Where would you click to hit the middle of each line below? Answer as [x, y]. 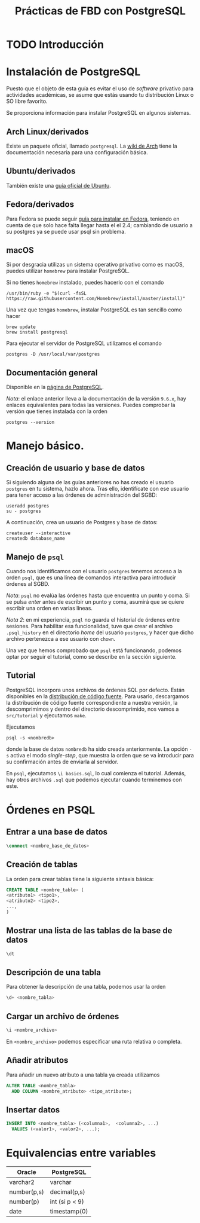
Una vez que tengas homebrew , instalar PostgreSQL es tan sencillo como [94, 310]
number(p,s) [27, 1192]
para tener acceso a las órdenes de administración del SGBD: [82, 495]
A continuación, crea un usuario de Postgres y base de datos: [82, 522]
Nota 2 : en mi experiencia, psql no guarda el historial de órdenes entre [93, 620]
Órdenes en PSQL [51, 810]
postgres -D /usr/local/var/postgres [53, 354]
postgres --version [30, 423]
